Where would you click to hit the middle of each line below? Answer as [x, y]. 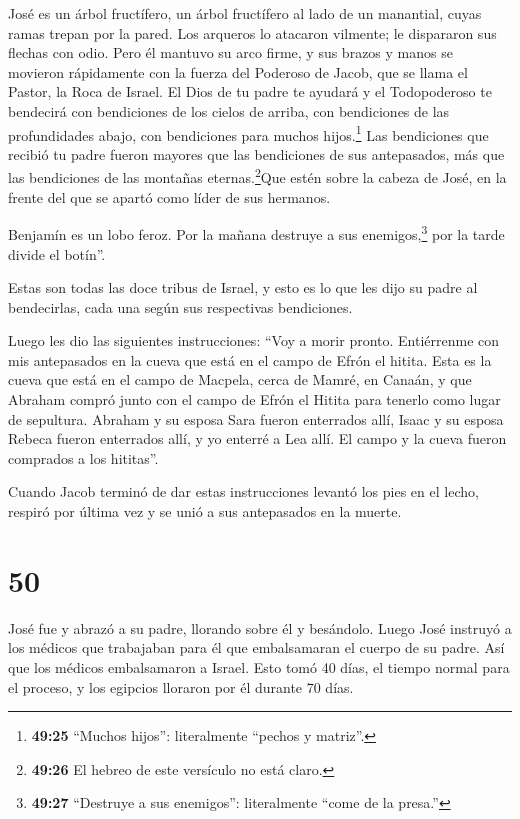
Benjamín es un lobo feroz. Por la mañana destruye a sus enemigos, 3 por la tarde [256, 232]
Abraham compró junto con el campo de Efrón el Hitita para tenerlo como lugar [254, 399]
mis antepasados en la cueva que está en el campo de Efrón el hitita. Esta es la [250, 359]
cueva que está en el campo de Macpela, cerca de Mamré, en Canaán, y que [240, 379]
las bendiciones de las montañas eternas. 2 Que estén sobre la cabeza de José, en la [257, 176]
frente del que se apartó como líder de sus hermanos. [169, 196]
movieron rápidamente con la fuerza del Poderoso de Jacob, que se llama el [238, 71]
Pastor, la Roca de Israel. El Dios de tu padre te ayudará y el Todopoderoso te [250, 91]
